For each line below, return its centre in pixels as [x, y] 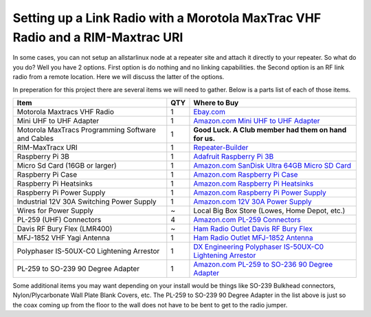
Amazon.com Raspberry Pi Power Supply [260, 193]
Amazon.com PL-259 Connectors [247, 219]
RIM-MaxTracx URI [47, 147]
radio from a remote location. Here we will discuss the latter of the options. [119, 77]
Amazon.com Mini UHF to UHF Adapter [257, 120]
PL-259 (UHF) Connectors [59, 219]
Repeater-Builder [221, 147]
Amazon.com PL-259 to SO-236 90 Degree [263, 264]
